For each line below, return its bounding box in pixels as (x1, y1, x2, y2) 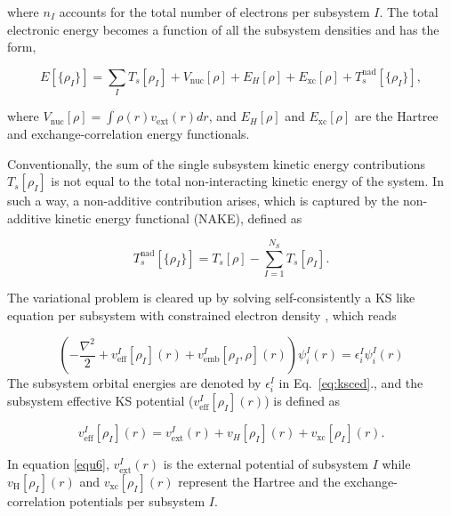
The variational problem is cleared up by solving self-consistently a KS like (7, 288, 415, 307)
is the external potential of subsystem (163, 455, 369, 473)
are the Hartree (354, 107, 439, 125)
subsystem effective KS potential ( (7, 391, 194, 410)
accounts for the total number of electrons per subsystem (59, 3, 370, 20)
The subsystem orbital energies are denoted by (7, 374, 262, 392)
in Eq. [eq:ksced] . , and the (278, 374, 423, 392)
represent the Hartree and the (178, 472, 341, 490)
